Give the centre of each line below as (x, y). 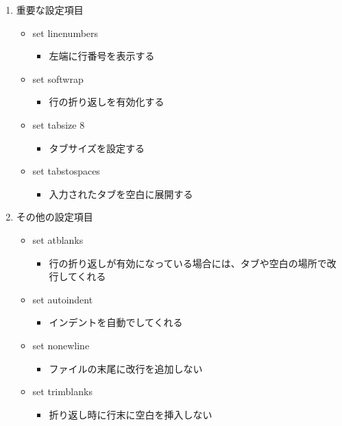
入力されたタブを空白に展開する (121, 193)
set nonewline (61, 345)
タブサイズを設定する (97, 148)
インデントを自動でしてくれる (116, 322)
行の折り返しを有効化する (107, 102)
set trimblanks (62, 391)
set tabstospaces (66, 171)
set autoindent (63, 299)
